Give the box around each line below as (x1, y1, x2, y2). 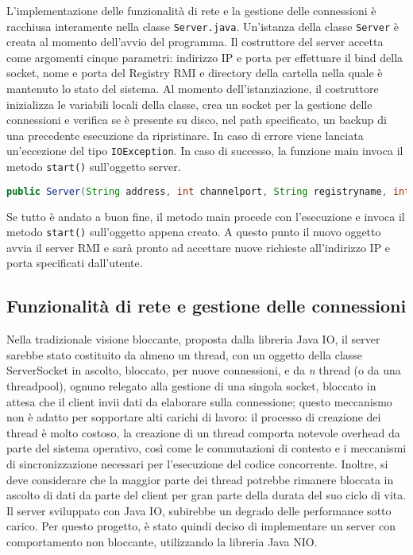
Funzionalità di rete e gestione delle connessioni (6, 293, 407, 318)
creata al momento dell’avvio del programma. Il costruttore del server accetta (6, 33, 384, 50)
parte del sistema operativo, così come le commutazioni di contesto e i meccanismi (6, 440, 407, 456)
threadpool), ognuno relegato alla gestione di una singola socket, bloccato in (6, 378, 376, 394)
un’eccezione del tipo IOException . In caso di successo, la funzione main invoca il (6, 142, 403, 159)
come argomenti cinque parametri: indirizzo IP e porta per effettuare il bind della (6, 49, 403, 65)
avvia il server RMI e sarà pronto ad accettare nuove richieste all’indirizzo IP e (6, 239, 391, 255)
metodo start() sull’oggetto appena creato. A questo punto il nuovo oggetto (6, 223, 381, 240)
